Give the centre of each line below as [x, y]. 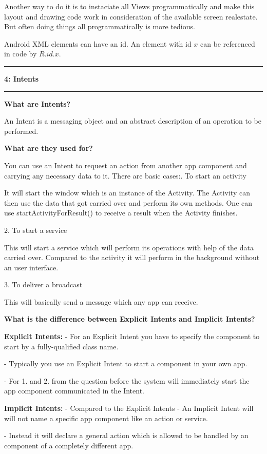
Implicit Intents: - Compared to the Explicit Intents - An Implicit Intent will [129, 408]
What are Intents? [37, 103]
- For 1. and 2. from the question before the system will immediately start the [127, 380]
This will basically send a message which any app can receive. [101, 301]
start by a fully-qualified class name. [61, 346]
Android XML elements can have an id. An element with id [98, 43]
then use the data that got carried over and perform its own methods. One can [128, 202]
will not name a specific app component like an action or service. [106, 418]
